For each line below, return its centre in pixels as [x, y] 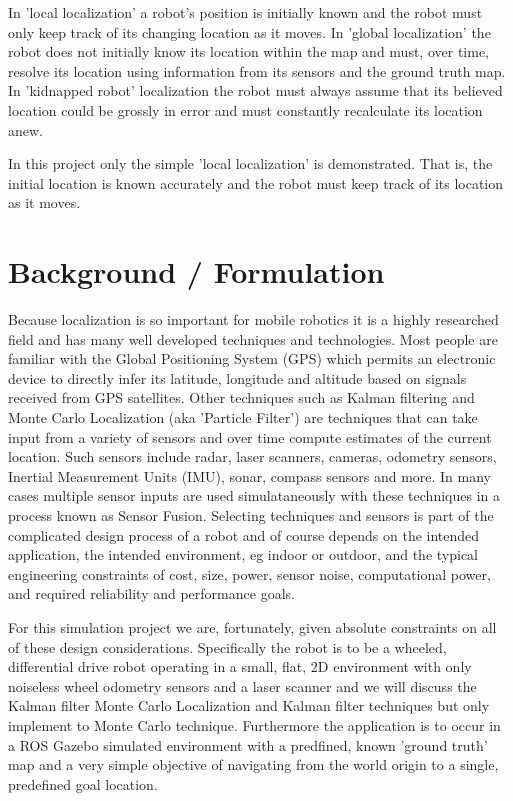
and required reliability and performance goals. [151, 593]
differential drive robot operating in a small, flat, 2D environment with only [240, 666]
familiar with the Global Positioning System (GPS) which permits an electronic [252, 358]
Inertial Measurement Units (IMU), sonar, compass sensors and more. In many [249, 475]
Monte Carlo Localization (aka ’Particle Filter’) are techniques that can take [243, 417]
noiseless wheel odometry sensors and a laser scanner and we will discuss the [242, 685]
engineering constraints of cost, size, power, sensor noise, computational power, [249, 573]
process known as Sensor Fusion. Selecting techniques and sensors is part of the [251, 515]
